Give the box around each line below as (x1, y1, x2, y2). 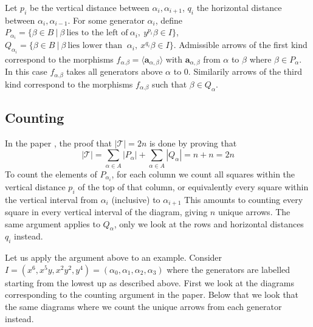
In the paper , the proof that (5, 136, 112, 149)
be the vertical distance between (29, 1, 150, 13)
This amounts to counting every (184, 193, 303, 205)
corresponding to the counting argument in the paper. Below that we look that (5, 288, 299, 301)
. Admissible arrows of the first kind (173, 38, 308, 51)
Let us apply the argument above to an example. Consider (5, 251, 222, 264)
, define (155, 13, 183, 26)
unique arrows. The (218, 205, 291, 218)
